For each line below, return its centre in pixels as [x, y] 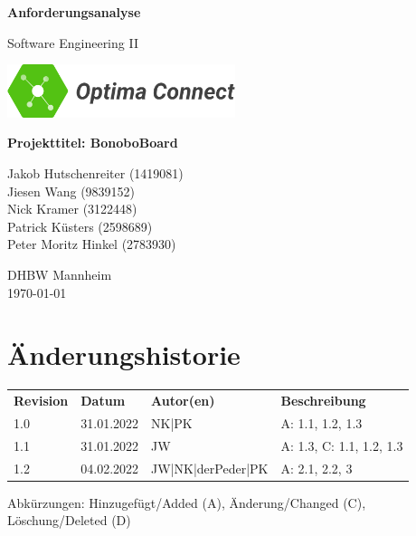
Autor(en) [183, 400]
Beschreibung [323, 400]
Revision [41, 400]
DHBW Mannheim [60, 274]
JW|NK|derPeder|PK [210, 468]
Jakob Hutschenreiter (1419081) [95, 172]
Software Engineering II [73, 42]
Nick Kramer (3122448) [72, 209]
